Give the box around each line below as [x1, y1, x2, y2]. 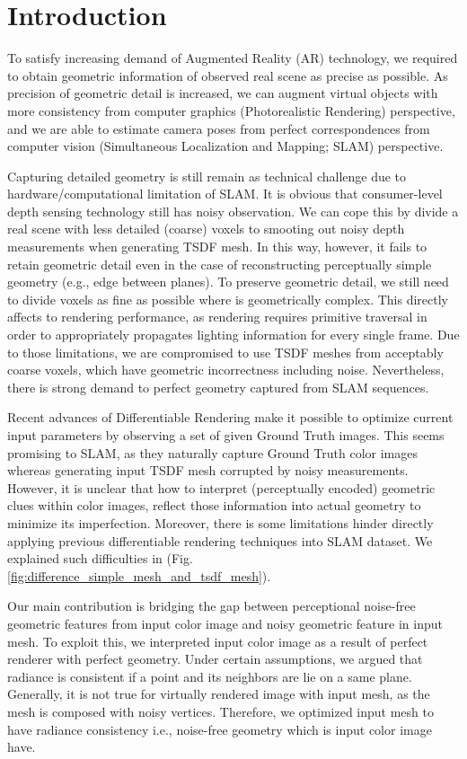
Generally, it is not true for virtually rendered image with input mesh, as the [7, 684, 430, 703]
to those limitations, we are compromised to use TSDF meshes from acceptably [7, 342, 444, 361]
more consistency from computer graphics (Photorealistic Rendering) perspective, [7, 101, 455, 119]
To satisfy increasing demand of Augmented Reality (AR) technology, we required [7, 49, 458, 67]
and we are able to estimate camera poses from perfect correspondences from [7, 119, 430, 137]
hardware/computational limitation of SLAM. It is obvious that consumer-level [7, 184, 443, 203]
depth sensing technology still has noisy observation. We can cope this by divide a [7, 201, 459, 220]
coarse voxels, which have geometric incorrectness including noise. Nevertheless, [7, 360, 445, 379]
